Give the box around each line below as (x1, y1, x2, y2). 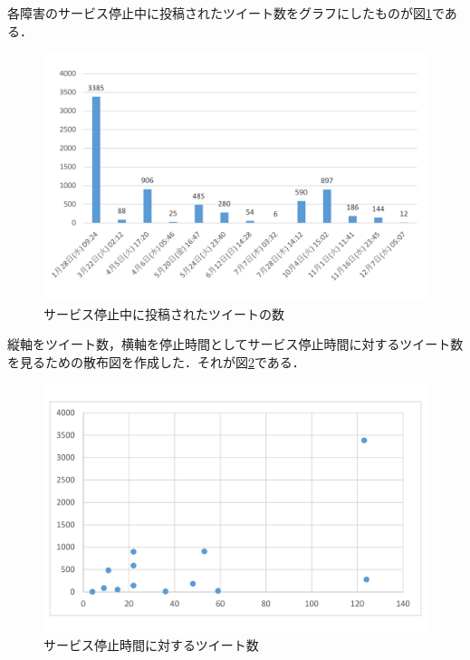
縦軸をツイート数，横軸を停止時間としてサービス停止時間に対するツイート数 (7, 335, 464, 354)
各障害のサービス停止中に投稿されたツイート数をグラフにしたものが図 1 (7, 4, 432, 22)
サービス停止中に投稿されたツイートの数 (43, 304, 284, 323)
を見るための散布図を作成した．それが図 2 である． (7, 353, 305, 372)
